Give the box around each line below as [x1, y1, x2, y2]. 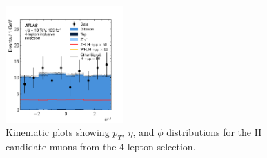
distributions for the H [166, 125, 262, 139]
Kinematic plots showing [6, 125, 110, 139]
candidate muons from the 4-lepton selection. [6, 139, 196, 153]
